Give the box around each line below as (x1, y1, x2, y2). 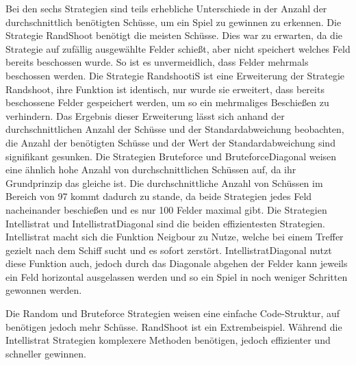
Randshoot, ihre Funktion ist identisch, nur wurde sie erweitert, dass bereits (5, 81, 325, 96)
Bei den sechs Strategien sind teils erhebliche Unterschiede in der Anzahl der (5, 1, 327, 15)
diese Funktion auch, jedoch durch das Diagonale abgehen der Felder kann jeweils (5, 256, 348, 270)
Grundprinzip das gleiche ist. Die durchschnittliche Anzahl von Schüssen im (5, 175, 323, 190)
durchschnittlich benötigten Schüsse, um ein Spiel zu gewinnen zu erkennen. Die (5, 14, 342, 29)
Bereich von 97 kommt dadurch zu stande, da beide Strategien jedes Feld (5, 189, 312, 203)
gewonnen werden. (5, 283, 82, 297)
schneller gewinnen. (5, 346, 86, 360)
